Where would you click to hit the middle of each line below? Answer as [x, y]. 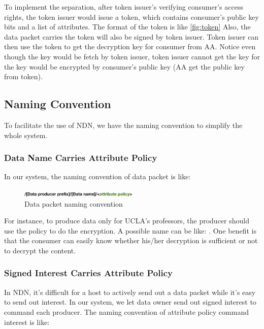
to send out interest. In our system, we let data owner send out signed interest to [130, 302]
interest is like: [27, 322]
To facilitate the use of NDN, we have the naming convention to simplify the [123, 125]
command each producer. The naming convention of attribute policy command [126, 311]
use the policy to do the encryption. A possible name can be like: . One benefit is [130, 230]
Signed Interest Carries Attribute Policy [88, 273]
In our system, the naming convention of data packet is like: [97, 176]
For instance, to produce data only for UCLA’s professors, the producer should [127, 221]
